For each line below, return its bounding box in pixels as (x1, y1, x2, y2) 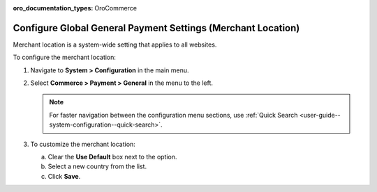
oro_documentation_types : (13, 4, 94, 12)
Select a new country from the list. (47, 162, 147, 170)
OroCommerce (94, 4, 138, 12)
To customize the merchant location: (30, 140, 135, 148)
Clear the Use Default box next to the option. (47, 153, 177, 161)
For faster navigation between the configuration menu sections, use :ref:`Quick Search (49, 111, 298, 119)
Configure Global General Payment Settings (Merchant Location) (13, 22, 300, 34)
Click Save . (47, 172, 81, 180)
